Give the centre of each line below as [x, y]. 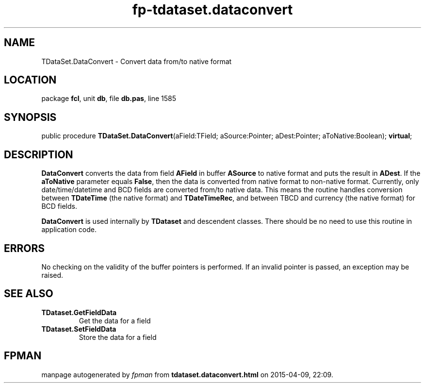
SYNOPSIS [30, 117]
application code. [69, 230]
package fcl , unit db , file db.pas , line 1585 [109, 99]
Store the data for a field [118, 337]
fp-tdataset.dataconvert [212, 10]
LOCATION [30, 80]
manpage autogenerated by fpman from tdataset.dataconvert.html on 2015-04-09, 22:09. [187, 374]
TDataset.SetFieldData [79, 329]
